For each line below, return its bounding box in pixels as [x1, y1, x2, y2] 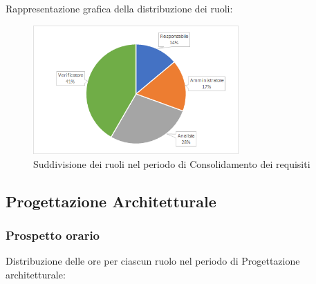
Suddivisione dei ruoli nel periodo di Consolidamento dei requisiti [33, 156, 310, 171]
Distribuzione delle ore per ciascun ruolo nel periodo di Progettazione [6, 254, 300, 268]
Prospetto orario [6, 226, 100, 243]
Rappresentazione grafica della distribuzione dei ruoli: [6, 1, 233, 15]
